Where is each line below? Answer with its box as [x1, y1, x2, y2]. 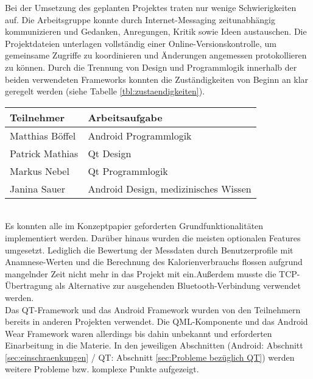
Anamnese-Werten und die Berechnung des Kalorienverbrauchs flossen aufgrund [5, 255, 303, 268]
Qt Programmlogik [88, 163, 168, 178]
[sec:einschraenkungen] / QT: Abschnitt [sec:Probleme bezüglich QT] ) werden [5, 350, 295, 363]
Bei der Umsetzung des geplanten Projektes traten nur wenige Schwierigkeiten [5, 1, 297, 13]
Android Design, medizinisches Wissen [88, 181, 251, 196]
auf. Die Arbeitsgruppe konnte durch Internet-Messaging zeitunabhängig [5, 13, 275, 26]
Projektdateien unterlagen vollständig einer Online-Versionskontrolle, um [5, 37, 276, 49]
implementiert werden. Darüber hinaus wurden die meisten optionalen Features [5, 231, 301, 244]
